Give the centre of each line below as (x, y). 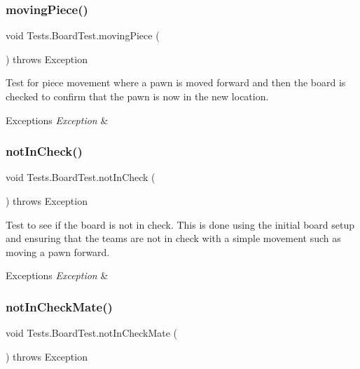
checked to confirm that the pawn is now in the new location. (137, 96)
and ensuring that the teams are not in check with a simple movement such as (173, 238)
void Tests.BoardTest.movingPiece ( (83, 35)
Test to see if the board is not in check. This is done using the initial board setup (180, 224)
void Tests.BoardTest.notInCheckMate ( (92, 333)
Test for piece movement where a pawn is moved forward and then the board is (176, 82)
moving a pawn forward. (58, 251)
